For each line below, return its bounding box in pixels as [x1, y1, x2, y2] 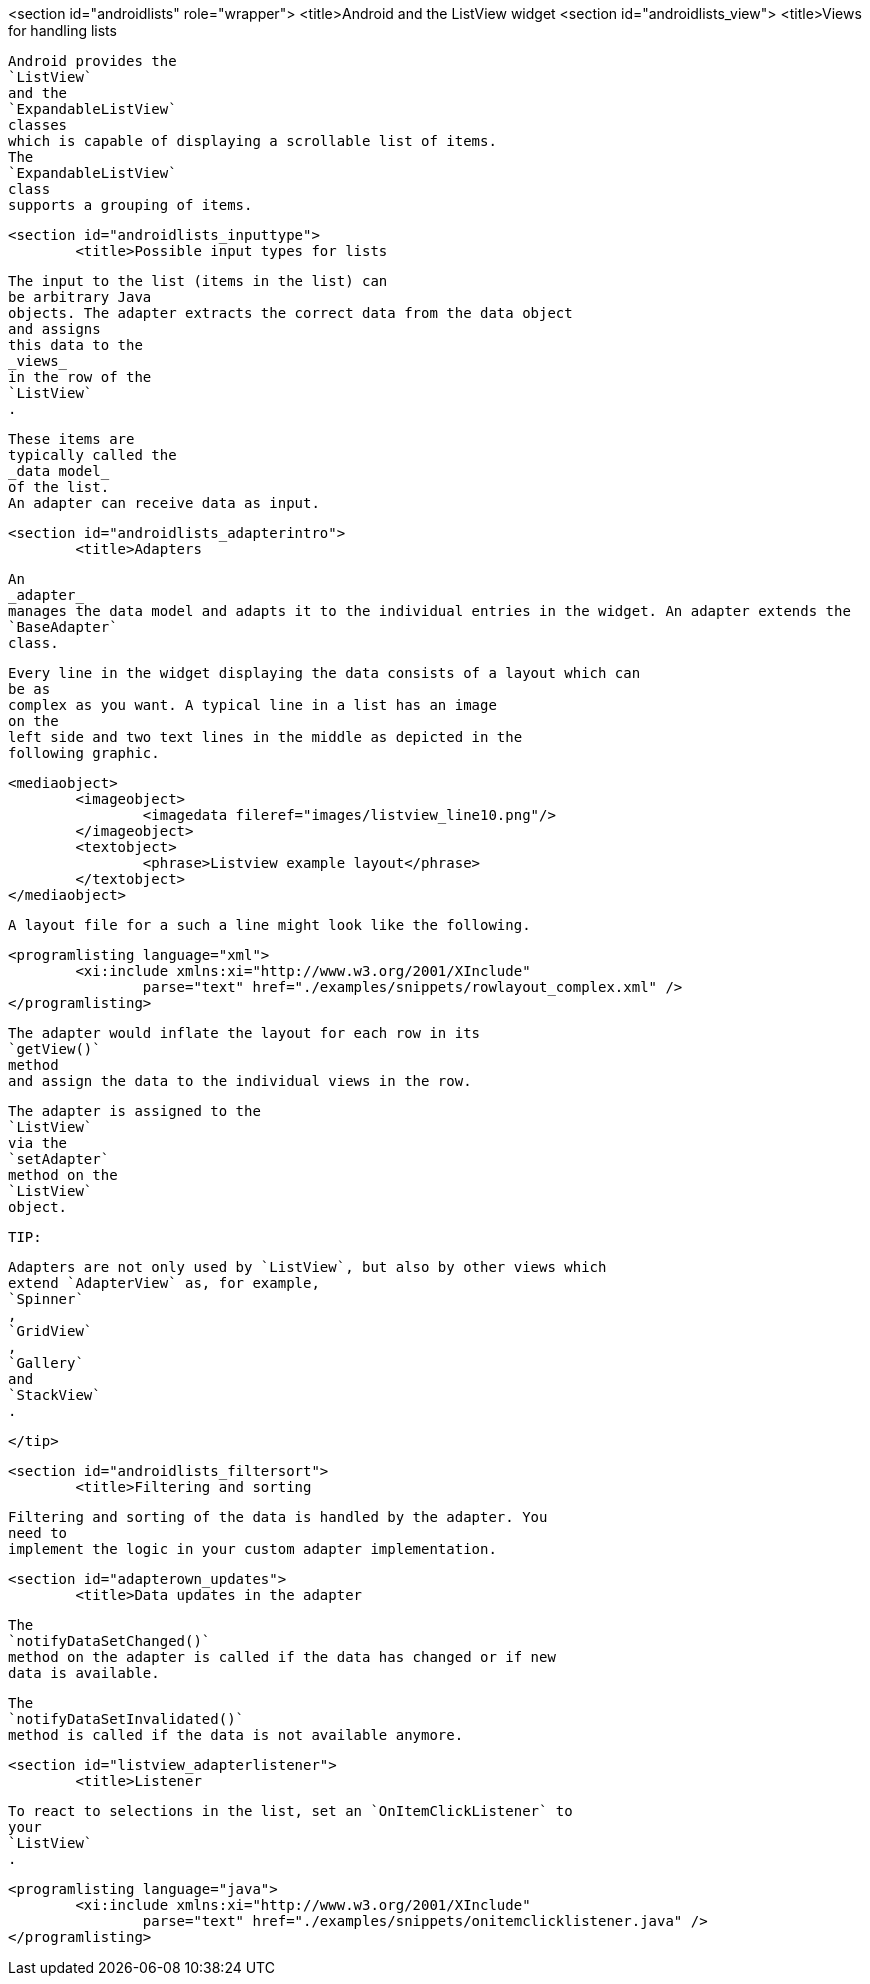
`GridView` [8, 1323, 93, 1339]
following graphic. [8, 745, 160, 761]
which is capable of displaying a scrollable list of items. [8, 133, 497, 149]
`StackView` [8, 1387, 101, 1403]
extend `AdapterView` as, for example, [8, 1275, 320, 1291]
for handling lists [8, 22, 117, 39]
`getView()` [8, 1041, 101, 1057]
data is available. [8, 1665, 160, 1681]
